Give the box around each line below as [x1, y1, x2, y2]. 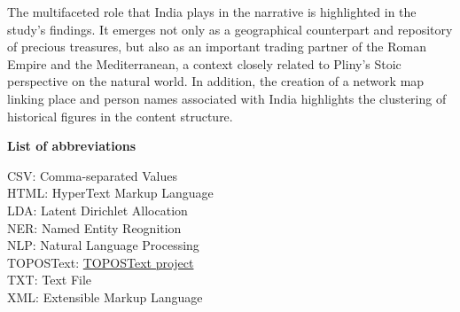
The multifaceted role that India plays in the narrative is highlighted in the [7, 3, 417, 20]
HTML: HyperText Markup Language [7, 183, 214, 202]
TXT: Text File [7, 270, 92, 289]
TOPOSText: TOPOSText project [7, 253, 194, 271]
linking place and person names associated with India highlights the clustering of [7, 89, 447, 107]
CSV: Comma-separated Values [7, 166, 177, 184]
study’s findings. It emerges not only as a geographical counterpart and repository [7, 19, 453, 38]
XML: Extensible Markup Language [7, 287, 203, 306]
